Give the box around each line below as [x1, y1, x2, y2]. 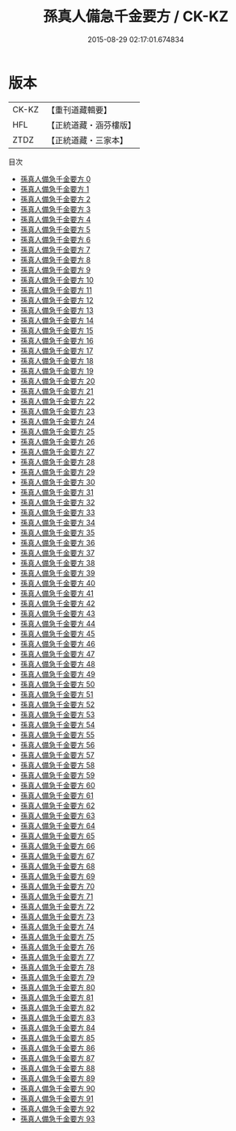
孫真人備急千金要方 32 [19, 497, 95, 507]
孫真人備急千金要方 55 [19, 729, 95, 740]
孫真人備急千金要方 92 [19, 1104, 95, 1113]
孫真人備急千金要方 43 [19, 608, 95, 618]
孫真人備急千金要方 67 [19, 850, 95, 861]
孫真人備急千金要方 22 [19, 396, 95, 406]
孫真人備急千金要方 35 [19, 527, 95, 538]
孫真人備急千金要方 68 [19, 861, 95, 871]
